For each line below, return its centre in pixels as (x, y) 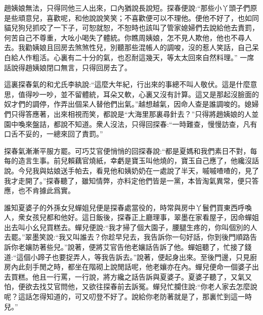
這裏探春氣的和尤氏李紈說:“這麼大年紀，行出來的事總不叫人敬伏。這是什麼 (127, 84)
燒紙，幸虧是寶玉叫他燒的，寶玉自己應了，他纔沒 (170, 161)
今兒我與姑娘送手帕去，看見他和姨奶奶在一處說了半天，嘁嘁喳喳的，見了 (138, 170)
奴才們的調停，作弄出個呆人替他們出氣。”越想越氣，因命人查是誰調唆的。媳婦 (131, 104)
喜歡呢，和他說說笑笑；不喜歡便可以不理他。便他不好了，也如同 (152, 17)
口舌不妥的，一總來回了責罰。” (54, 134)
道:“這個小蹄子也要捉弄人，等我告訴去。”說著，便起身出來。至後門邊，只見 (127, 257)
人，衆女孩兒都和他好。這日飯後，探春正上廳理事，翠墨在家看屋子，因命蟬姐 (131, 217)
